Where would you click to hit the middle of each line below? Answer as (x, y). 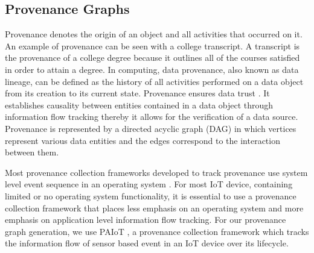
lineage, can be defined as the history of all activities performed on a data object (154, 81)
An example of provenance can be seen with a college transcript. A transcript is (152, 45)
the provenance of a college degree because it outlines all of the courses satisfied (152, 58)
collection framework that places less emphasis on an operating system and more (154, 208)
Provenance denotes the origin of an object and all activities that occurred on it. (154, 34)
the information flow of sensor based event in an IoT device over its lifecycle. (147, 243)
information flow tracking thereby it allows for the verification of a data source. (152, 117)
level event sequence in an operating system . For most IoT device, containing (149, 184)
